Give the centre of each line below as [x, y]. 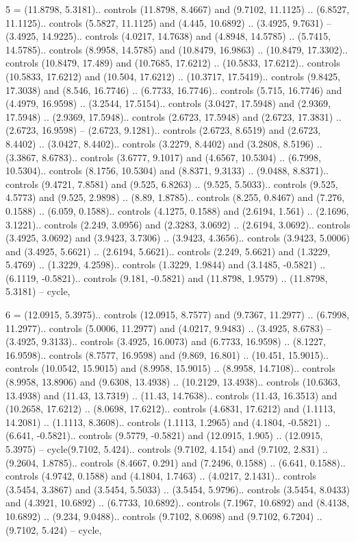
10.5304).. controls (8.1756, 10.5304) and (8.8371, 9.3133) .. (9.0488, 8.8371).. [167, 170]
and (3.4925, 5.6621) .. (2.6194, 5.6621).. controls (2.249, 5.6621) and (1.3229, [168, 251]
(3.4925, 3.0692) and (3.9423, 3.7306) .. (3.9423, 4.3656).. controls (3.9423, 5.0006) [178, 238]
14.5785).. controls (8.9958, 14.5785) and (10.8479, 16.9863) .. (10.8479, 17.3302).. [177, 49]
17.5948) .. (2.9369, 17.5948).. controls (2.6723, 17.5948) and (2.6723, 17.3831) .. [174, 116]
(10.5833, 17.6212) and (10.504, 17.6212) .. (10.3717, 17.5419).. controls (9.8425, [173, 76]
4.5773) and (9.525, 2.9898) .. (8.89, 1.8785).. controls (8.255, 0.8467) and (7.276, [175, 197]
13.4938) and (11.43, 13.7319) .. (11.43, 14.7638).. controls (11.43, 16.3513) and [171, 395]
